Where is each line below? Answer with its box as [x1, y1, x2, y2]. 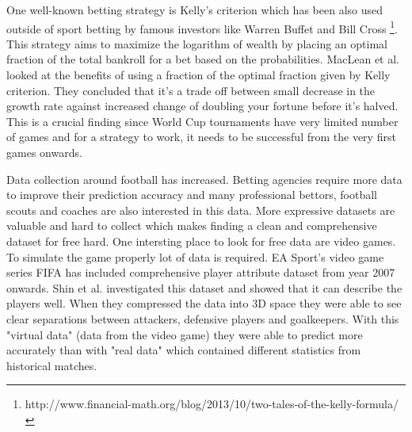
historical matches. [6, 357, 97, 373]
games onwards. [6, 144, 82, 160]
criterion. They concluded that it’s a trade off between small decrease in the [6, 82, 376, 98]
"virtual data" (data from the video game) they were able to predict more [6, 326, 363, 342]
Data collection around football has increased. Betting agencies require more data [6, 170, 402, 187]
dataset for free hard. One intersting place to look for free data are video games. [6, 232, 396, 249]
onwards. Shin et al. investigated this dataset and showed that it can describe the [6, 279, 402, 296]
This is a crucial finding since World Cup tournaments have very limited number [6, 113, 399, 129]
